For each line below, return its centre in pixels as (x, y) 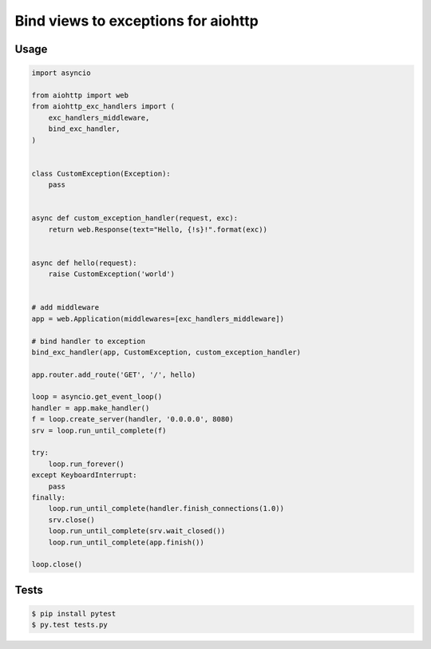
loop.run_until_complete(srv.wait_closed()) (137, 531)
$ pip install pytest (74, 613)
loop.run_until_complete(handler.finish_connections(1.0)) (166, 509)
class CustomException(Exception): (101, 173)
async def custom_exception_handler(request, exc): (135, 218)
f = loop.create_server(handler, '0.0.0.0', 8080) (133, 419)
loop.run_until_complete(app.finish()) (127, 542)
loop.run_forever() (87, 464)
